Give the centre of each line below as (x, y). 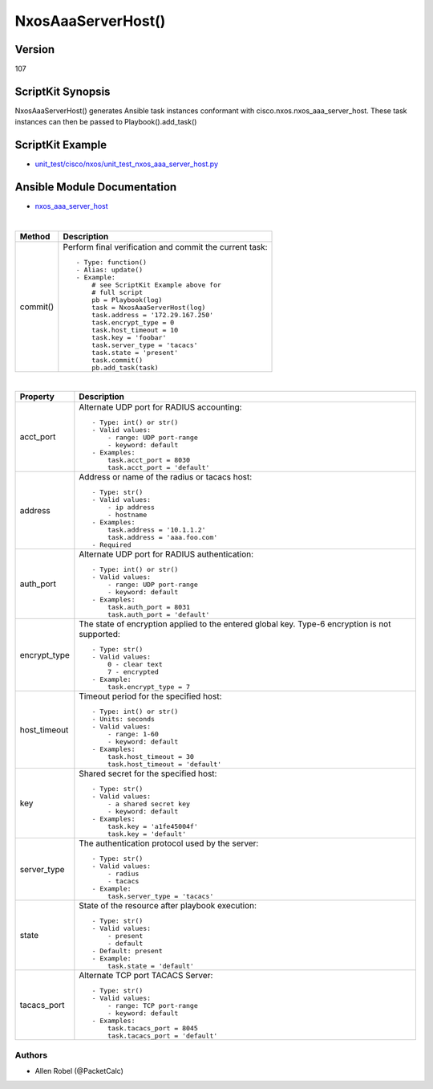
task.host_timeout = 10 (135, 330)
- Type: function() (111, 262)
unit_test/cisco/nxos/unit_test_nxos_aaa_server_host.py (127, 164)
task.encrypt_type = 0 (133, 322)
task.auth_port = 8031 (149, 608)
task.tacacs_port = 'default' (162, 1036)
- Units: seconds (123, 719)
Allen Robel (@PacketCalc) (79, 1071)
